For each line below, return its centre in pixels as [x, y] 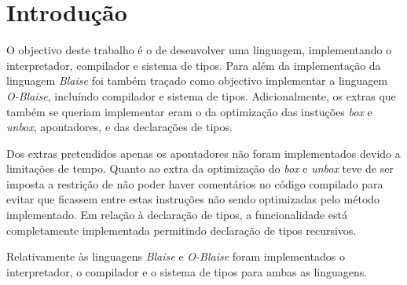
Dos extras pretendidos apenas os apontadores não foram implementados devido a [203, 153]
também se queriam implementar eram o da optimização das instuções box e [189, 111]
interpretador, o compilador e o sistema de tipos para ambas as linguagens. [187, 271]
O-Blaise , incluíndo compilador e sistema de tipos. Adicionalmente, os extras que [201, 95]
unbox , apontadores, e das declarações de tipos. [119, 127]
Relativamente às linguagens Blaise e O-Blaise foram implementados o [176, 256]
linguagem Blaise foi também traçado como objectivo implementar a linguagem [197, 80]
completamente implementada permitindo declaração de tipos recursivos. [181, 230]
